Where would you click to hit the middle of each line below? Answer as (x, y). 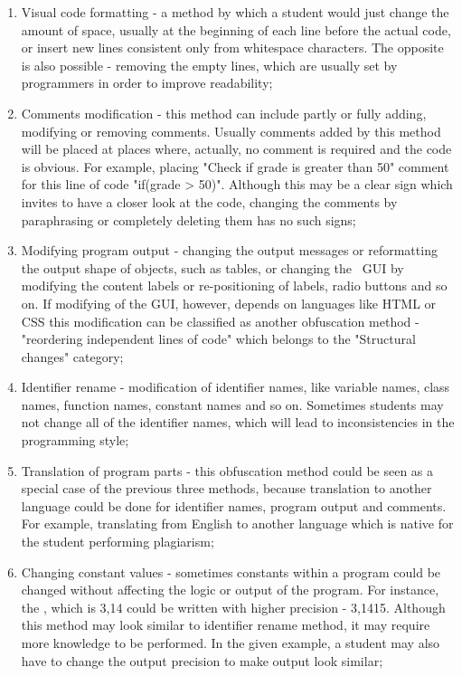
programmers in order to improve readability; (147, 83)
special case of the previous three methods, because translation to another (226, 488)
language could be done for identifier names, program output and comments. (234, 505)
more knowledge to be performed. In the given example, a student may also (231, 643)
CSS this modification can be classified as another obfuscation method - (220, 321)
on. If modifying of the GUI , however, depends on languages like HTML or (229, 303)
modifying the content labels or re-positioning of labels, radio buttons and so (234, 286)
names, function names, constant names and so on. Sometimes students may (232, 404)
